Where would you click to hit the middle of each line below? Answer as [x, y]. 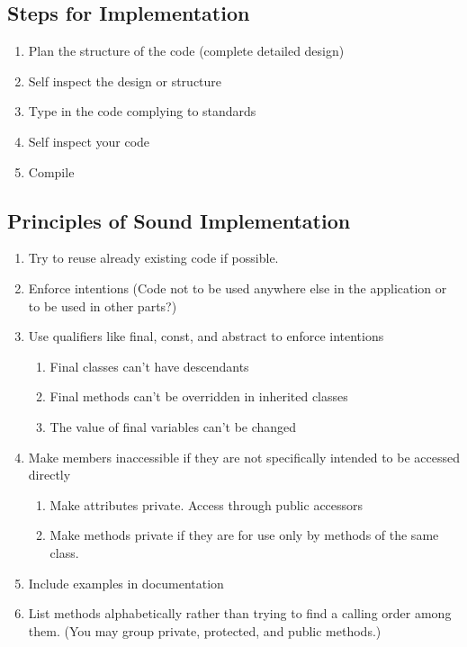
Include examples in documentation [126, 583]
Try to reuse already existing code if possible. [153, 258]
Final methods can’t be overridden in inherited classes [199, 396]
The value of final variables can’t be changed [173, 426]
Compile [51, 171]
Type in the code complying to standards [142, 111]
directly [49, 475]
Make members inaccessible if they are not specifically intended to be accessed [244, 457]
